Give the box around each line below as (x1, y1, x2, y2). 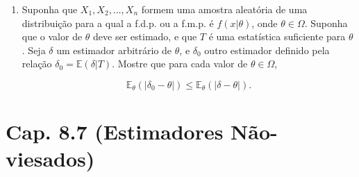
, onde (251, 15, 278, 30)
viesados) (6, 144, 95, 173)
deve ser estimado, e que (93, 29, 197, 44)
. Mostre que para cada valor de (112, 56, 248, 71)
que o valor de (22, 29, 83, 44)
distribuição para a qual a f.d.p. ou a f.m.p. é (22, 15, 214, 30)
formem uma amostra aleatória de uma (141, 2, 308, 16)
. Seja (22, 42, 46, 57)
